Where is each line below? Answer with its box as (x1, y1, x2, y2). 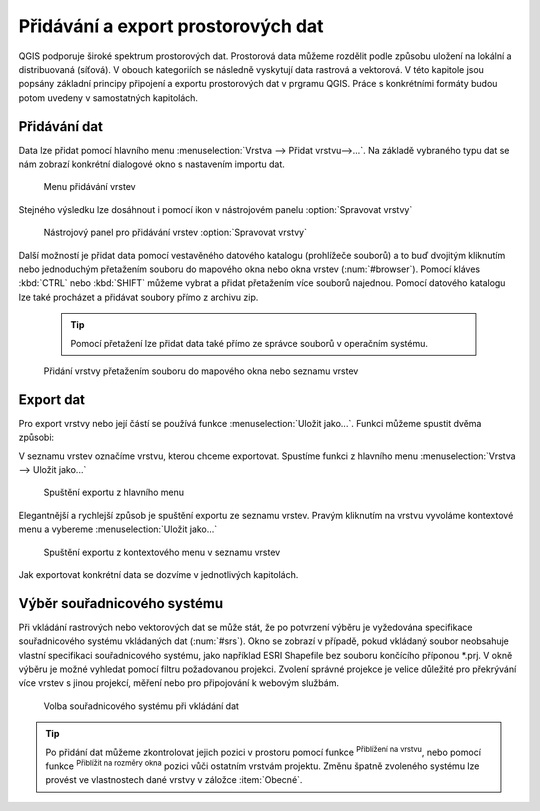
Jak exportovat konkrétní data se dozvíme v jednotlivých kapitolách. (18, 568, 299, 580)
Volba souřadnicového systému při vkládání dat (43, 700, 240, 712)
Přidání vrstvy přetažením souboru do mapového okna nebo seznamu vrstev (43, 365, 359, 377)
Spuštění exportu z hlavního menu (43, 486, 185, 499)
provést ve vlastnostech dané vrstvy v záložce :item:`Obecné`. (45, 774, 303, 786)
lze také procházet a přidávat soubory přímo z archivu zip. (18, 291, 259, 303)
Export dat (18, 391, 85, 408)
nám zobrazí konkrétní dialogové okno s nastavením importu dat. (18, 158, 285, 170)
